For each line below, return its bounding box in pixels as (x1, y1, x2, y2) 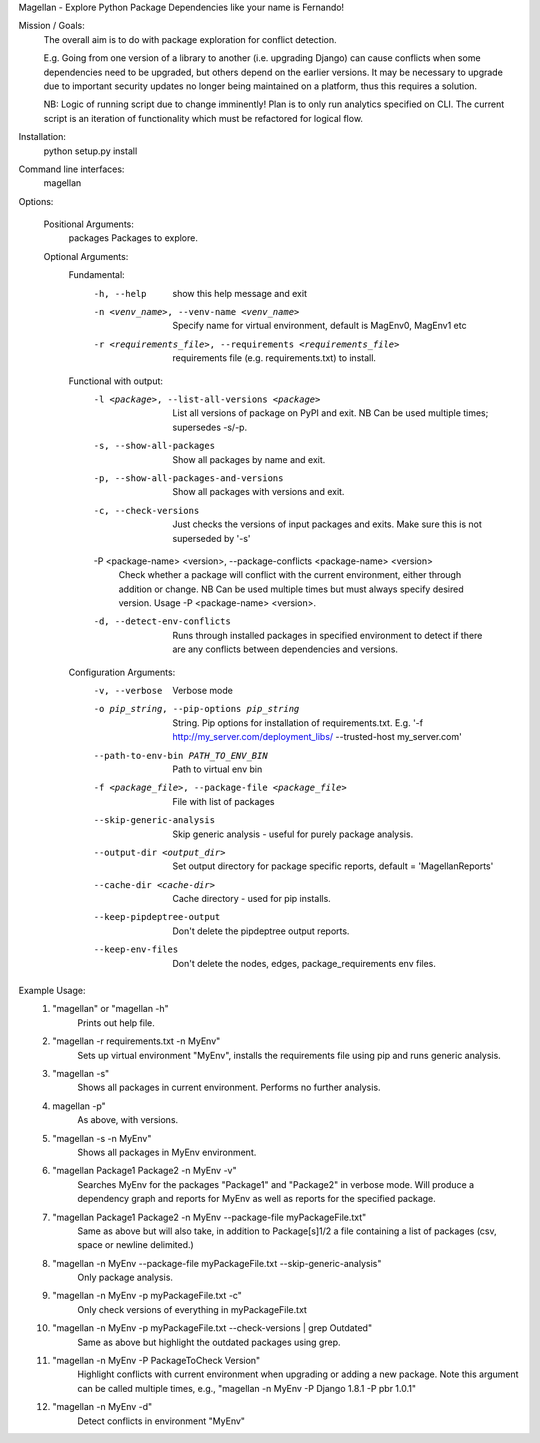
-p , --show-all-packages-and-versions (93, 472, 284, 484)
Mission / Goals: (18, 20, 85, 32)
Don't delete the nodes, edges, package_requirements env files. (172, 957, 437, 969)
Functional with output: (68, 375, 164, 387)
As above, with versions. (77, 1114, 179, 1126)
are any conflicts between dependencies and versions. (172, 643, 399, 655)
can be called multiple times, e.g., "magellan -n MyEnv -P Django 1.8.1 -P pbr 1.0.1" (77, 1382, 417, 1394)
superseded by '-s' (172, 532, 251, 544)
